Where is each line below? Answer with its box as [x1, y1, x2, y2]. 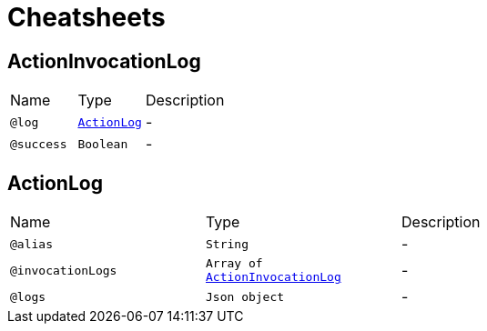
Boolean [77, 136, 128, 151]
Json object [206, 289, 285, 304]
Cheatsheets [7, 2, 166, 33]
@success [10, 136, 67, 151]
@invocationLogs [10, 263, 117, 277]
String [206, 236, 249, 251]
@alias [10, 236, 53, 251]
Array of [206, 256, 263, 271]
